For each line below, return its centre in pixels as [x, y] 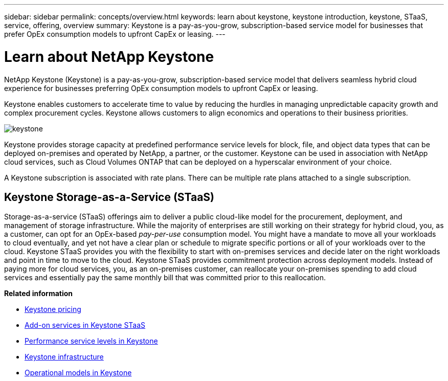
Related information [39, 294]
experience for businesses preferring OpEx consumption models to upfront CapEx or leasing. [161, 88]
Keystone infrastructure [64, 357]
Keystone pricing [53, 309]
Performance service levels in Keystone [91, 341]
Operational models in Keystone [78, 373]
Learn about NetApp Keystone [109, 57]
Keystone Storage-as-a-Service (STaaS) [109, 197]
